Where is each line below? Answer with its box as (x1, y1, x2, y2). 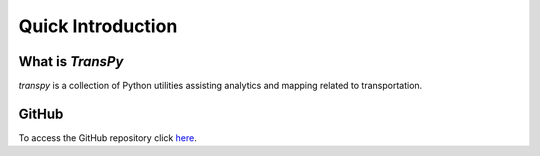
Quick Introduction (18, 15, 178, 37)
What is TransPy (18, 53, 124, 70)
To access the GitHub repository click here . (18, 131, 197, 144)
